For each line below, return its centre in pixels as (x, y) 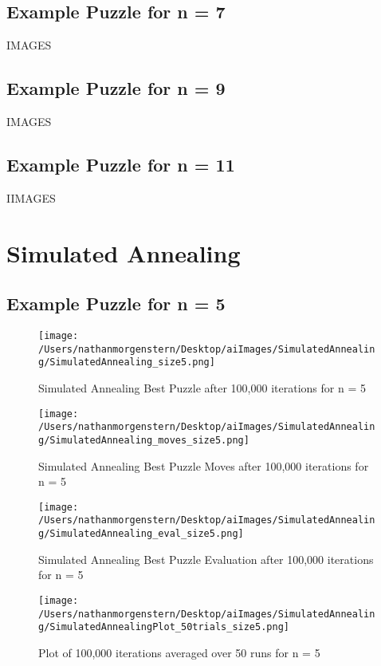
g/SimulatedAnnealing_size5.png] (127, 363)
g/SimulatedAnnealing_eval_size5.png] (141, 534)
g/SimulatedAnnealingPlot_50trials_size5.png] (164, 627)
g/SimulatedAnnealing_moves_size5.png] (144, 440)
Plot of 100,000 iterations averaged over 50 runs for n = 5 (179, 652)
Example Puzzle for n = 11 (121, 164)
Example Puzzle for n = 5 (116, 303)
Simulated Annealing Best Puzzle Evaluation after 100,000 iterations (206, 559)
